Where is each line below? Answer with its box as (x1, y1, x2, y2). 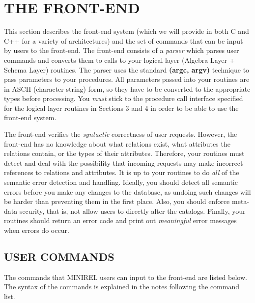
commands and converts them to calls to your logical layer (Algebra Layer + (4, 54, 235, 65)
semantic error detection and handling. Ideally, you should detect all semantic (4, 177, 238, 187)
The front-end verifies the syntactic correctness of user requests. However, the (4, 129, 237, 139)
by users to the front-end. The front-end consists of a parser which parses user (4, 45, 239, 55)
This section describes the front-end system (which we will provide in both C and (4, 26, 249, 36)
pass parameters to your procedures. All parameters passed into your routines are (4, 74, 250, 84)
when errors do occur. (4, 225, 69, 235)
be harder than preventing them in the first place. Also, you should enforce (4, 196, 230, 206)
